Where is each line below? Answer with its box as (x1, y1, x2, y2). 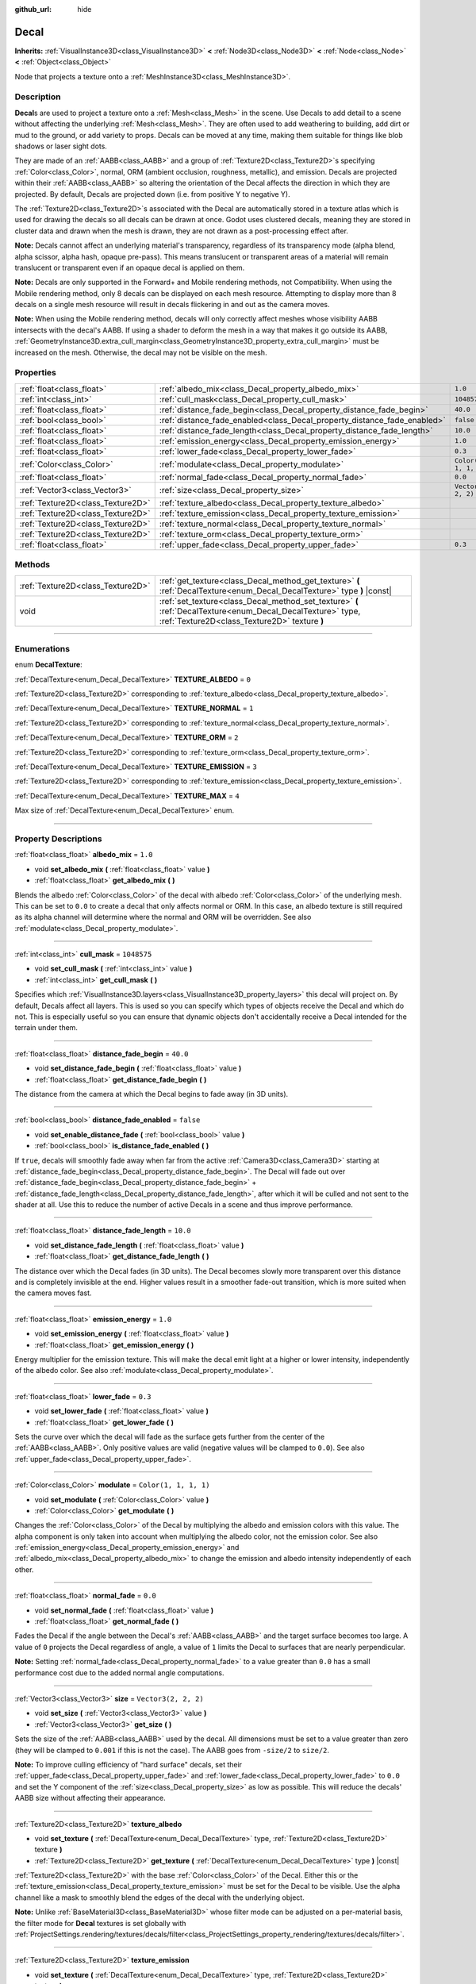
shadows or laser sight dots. (14, 141, 107, 151)
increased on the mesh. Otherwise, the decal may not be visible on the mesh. (14, 348, 267, 357)
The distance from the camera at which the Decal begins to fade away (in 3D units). (14, 1089, 289, 1098)
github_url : (14, 5, 52, 13)
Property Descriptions (14, 833, 102, 844)
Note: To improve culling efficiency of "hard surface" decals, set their (14, 1759, 242, 1769)
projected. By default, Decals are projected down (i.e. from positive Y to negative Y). (14, 189, 290, 198)
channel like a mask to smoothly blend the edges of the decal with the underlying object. (14, 1893, 305, 1902)
